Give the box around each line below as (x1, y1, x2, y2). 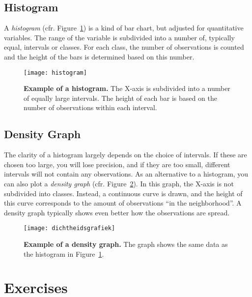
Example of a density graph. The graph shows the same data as (24, 239, 228, 249)
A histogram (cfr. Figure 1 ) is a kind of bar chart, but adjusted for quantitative (4, 23, 244, 33)
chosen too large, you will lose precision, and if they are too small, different (4, 159, 230, 169)
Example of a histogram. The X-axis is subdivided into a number (24, 83, 230, 93)
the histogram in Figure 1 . (24, 248, 104, 259)
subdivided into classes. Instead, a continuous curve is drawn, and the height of (4, 188, 243, 198)
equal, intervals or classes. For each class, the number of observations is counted (4, 42, 244, 52)
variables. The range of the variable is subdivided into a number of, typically (4, 32, 235, 42)
